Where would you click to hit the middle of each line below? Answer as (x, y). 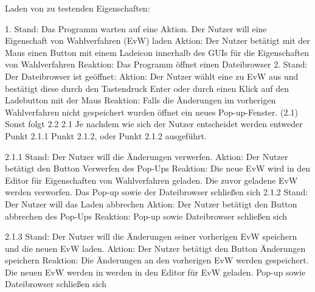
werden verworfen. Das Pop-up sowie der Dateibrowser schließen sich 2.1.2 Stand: (157, 192)
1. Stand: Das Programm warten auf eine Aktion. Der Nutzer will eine (136, 28)
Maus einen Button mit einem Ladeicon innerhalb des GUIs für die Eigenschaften (157, 52)
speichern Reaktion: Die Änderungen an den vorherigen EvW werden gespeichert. (157, 260)
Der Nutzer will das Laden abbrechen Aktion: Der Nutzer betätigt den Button (151, 203)
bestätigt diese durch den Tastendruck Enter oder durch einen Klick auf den (147, 88)
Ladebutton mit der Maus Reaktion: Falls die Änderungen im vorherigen (140, 100)
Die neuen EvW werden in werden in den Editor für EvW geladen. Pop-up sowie (155, 272)
